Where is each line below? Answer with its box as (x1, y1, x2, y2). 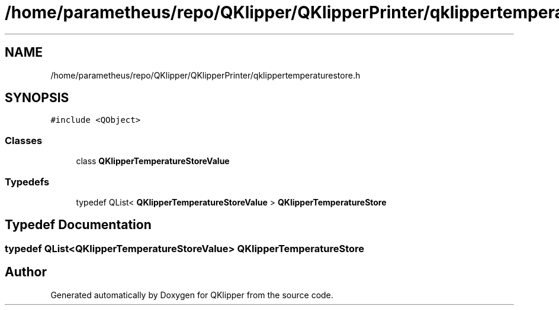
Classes (5, 134, 43, 146)
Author (5, 265, 47, 280)
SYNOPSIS (5, 90, 69, 106)
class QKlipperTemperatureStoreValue (76, 156, 230, 167)
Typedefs (5, 175, 50, 188)
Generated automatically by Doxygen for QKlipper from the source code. (50, 289, 333, 300)
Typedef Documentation (5, 217, 152, 233)
